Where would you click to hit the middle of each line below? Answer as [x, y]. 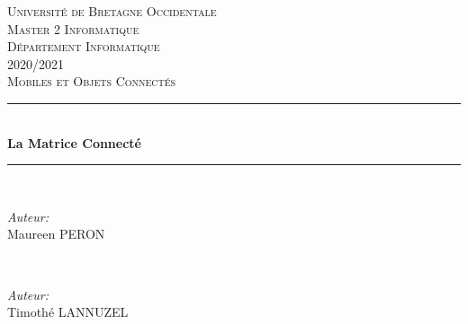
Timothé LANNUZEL [68, 312]
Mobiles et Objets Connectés [92, 81]
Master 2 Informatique [73, 28]
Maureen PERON [56, 234]
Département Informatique [84, 46]
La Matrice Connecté [74, 142]
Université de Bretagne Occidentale [112, 11]
